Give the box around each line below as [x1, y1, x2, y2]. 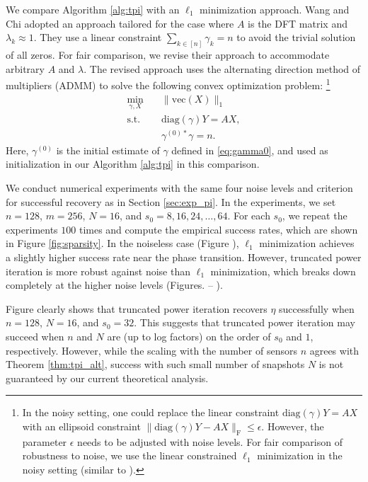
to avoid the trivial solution [236, 30, 356, 45]
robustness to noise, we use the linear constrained [22, 448, 237, 463]
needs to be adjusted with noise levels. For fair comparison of [77, 434, 343, 449]
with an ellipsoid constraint [22, 418, 141, 433]
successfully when [279, 301, 355, 316]
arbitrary [6, 61, 45, 76]
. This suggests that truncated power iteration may [134, 315, 355, 330]
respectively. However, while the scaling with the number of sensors [6, 343, 297, 357]
